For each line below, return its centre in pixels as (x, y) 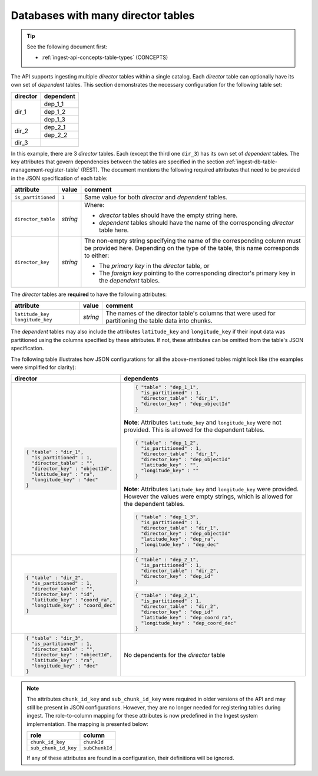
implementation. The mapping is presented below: (87, 724)
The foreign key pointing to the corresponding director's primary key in (197, 273)
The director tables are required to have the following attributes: (89, 294)
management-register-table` (45, 170)
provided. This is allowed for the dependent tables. (194, 430)
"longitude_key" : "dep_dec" (180, 545)
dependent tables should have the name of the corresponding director (196, 223)
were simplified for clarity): (44, 367)
